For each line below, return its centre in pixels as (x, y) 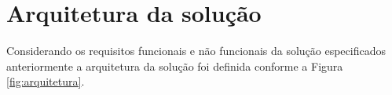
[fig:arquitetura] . (46, 81)
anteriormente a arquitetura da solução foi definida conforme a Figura (175, 66)
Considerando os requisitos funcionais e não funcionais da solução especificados (196, 51)
